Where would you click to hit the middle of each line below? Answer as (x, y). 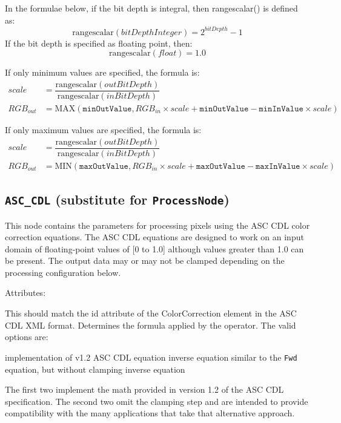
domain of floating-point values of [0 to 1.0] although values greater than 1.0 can (154, 248)
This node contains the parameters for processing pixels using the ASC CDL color (157, 225)
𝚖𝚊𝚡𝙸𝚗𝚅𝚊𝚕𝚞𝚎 (278, 166)
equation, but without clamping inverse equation (95, 369)
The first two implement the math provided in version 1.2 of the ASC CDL (144, 389)
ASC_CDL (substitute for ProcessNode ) (117, 199)
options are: (27, 337)
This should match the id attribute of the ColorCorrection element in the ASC (151, 313)
